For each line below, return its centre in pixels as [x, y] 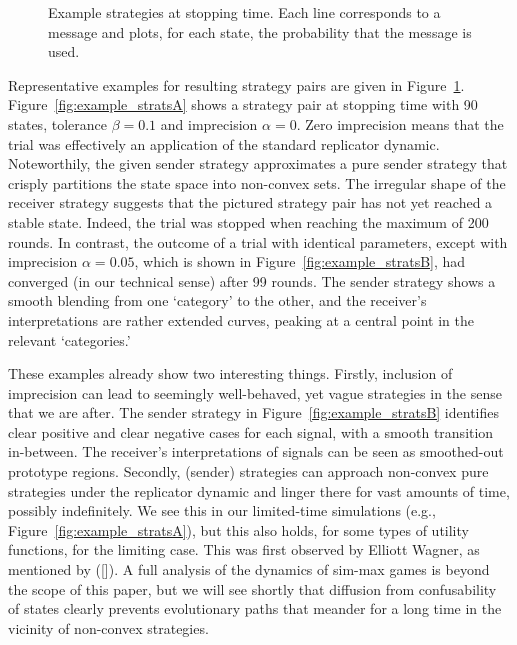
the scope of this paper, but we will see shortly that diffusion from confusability [252, 588]
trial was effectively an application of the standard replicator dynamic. [224, 143]
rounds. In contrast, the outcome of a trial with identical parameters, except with [258, 241]
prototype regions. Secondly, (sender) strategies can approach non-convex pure [248, 471]
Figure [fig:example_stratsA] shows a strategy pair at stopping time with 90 [243, 104]
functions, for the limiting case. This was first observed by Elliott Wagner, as [244, 549]
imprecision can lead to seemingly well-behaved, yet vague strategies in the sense [255, 392]
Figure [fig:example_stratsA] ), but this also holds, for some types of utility [238, 529]
